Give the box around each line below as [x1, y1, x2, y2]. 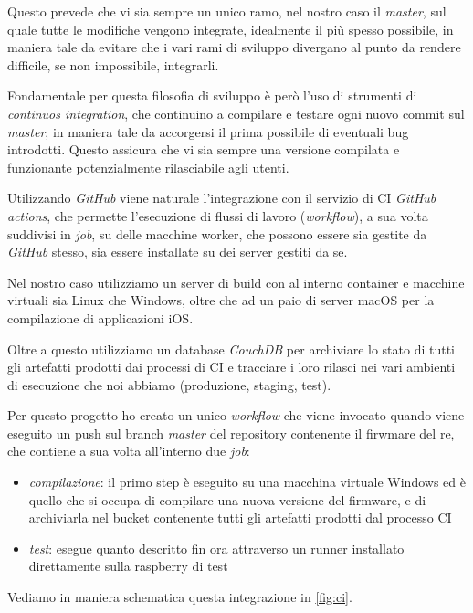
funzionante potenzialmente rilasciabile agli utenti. [7, 157, 289, 176]
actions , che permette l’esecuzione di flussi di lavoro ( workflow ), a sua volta [7, 206, 428, 225]
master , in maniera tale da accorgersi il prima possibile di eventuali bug [7, 122, 409, 141]
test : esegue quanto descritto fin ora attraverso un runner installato [28, 538, 405, 557]
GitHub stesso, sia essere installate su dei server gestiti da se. [7, 242, 348, 261]
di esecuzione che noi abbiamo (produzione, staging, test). [7, 375, 331, 394]
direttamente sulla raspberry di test [28, 556, 228, 576]
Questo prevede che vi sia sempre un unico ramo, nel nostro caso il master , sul [7, 2, 447, 20]
